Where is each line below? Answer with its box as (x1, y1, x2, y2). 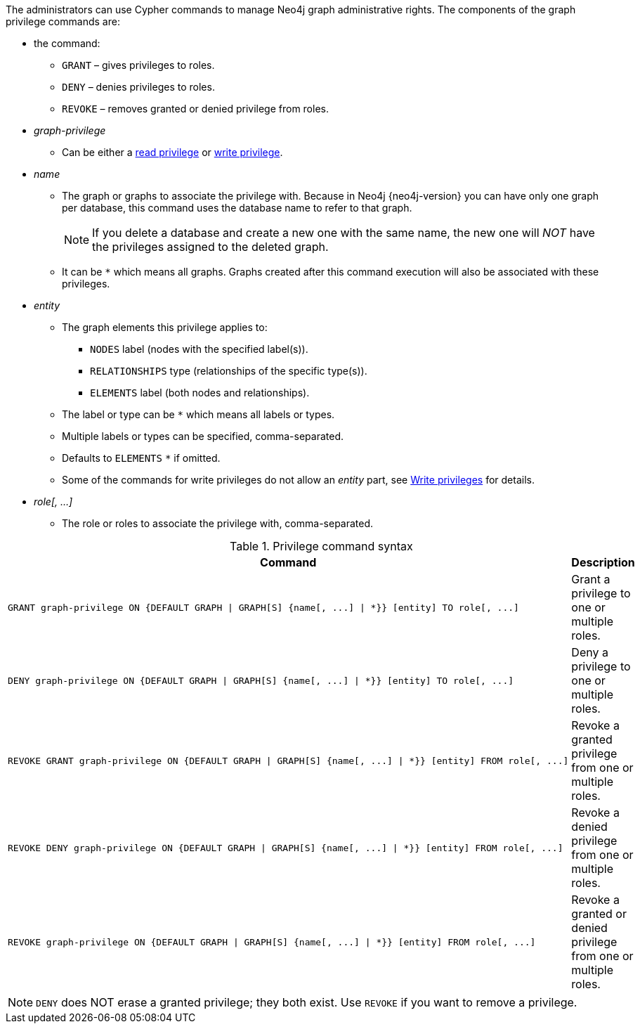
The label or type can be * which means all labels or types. (62, 408, 335, 420)
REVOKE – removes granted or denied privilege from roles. (62, 103, 329, 115)
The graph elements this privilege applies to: (62, 321, 268, 333)
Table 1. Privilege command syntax (230, 539, 413, 553)
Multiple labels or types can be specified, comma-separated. (62, 430, 344, 442)
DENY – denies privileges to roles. (62, 81, 215, 93)
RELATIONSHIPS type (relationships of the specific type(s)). (90, 365, 367, 377)
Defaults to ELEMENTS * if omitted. (62, 452, 221, 464)
